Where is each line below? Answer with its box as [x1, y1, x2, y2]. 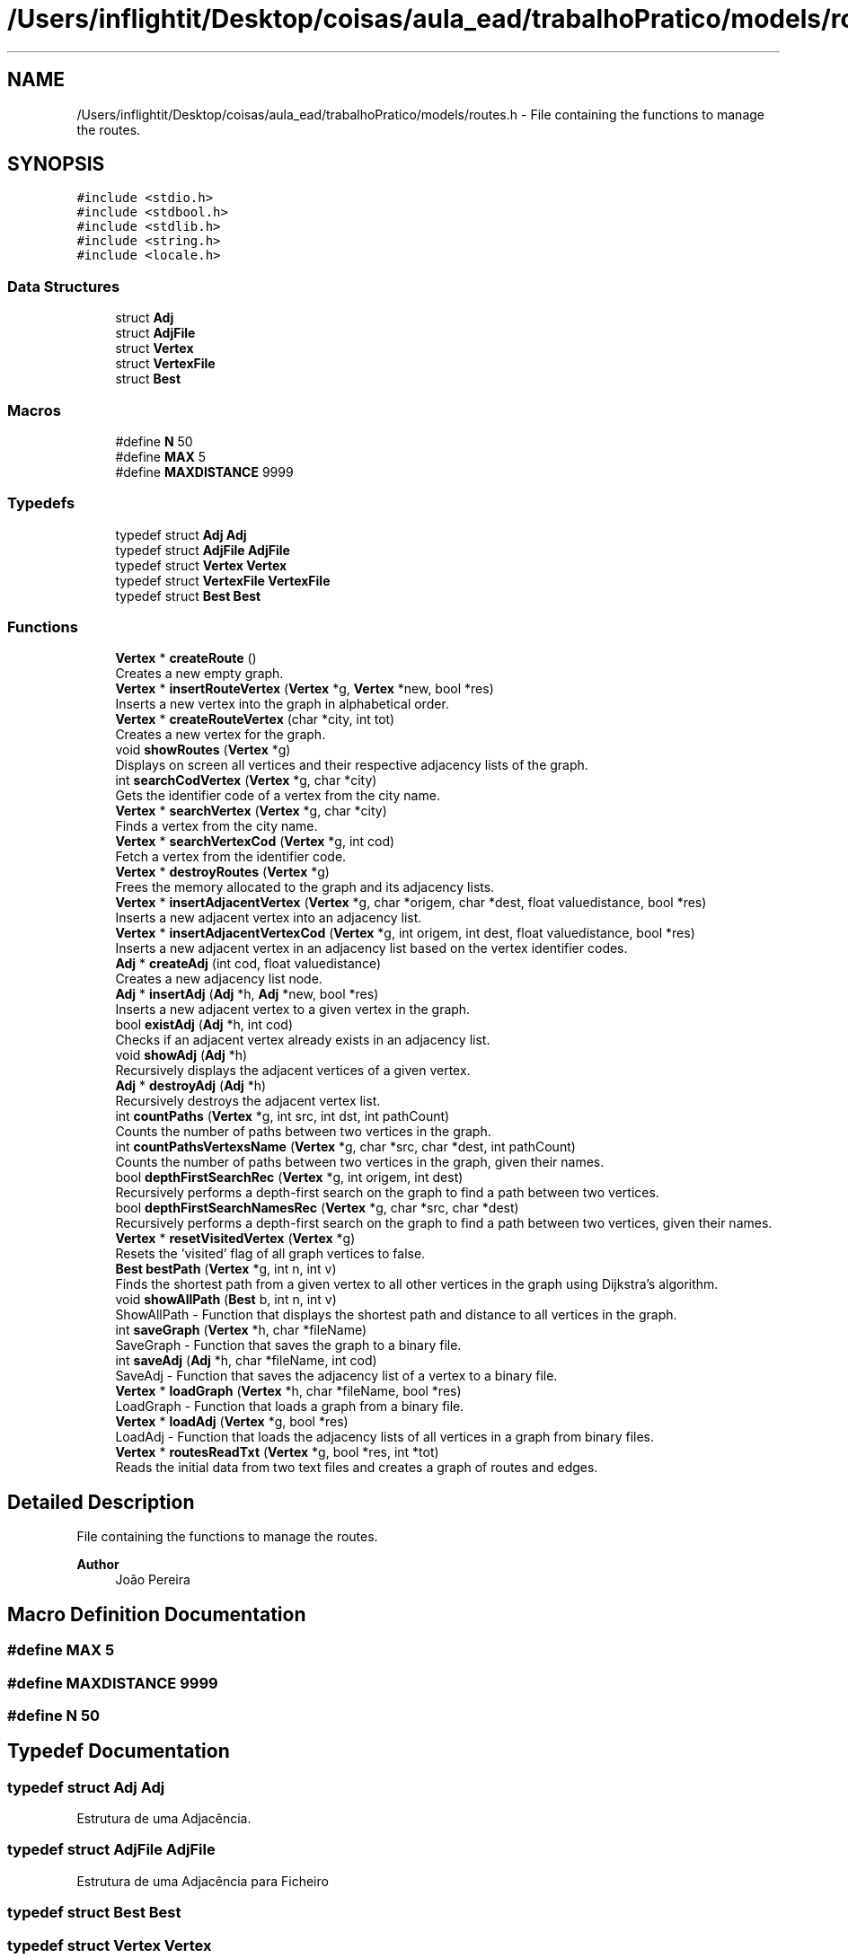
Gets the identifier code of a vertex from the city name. [115, 788, 440, 804]
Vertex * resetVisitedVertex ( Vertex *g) [115, 1230, 356, 1247]
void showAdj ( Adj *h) [115, 1047, 248, 1063]
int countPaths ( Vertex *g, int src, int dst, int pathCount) [115, 1108, 450, 1125]
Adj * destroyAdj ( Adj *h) [115, 1078, 267, 1094]
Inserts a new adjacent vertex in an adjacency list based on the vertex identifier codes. [115, 940, 628, 957]
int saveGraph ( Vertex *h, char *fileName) [115, 1322, 367, 1338]
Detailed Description [7, 1490, 195, 1513]
